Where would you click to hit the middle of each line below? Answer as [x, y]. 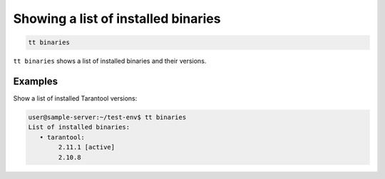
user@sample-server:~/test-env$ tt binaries [107, 117]
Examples [36, 81]
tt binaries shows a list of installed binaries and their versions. [110, 61]
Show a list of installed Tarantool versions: [75, 98]
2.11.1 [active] [87, 147]
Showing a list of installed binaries [117, 19]
